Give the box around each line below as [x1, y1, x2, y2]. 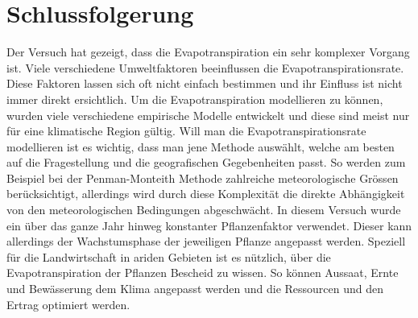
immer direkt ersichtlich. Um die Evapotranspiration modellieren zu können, [6, 90, 383, 107]
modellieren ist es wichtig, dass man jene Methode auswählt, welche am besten [6, 138, 395, 155]
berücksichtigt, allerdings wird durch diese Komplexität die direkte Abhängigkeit [6, 185, 405, 202]
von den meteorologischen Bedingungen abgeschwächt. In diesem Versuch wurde [6, 201, 401, 218]
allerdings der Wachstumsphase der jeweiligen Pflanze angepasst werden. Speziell [6, 233, 406, 250]
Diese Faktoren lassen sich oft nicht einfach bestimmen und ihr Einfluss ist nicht [6, 75, 403, 92]
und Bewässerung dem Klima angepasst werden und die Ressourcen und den [6, 280, 384, 297]
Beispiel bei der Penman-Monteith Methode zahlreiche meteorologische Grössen [6, 169, 399, 186]
